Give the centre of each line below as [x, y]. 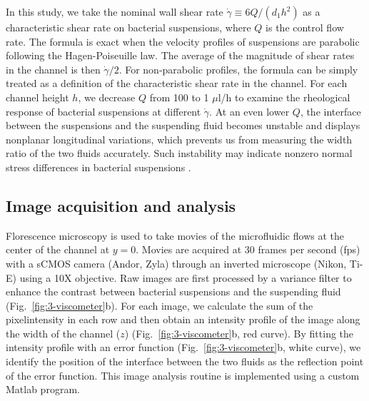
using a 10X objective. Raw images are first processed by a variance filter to [186, 277]
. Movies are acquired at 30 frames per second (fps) [248, 249]
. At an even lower [249, 111]
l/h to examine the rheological [284, 97]
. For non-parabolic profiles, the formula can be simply [238, 69]
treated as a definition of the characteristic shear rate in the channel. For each [177, 83]
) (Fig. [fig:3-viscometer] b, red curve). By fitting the [239, 333]
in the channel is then [53, 69]
